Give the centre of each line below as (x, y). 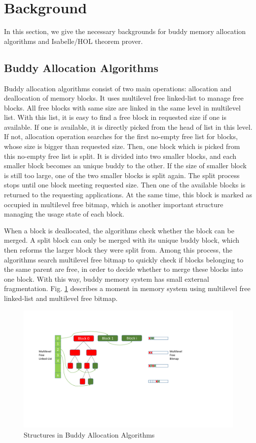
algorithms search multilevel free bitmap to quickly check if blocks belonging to (124, 259)
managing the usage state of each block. (64, 214)
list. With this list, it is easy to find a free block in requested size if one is (115, 117)
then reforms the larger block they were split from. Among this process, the (118, 250)
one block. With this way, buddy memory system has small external (107, 278)
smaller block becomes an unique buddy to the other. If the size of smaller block (125, 166)
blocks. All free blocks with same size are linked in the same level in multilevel (122, 107)
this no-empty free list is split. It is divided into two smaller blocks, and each (120, 156)
